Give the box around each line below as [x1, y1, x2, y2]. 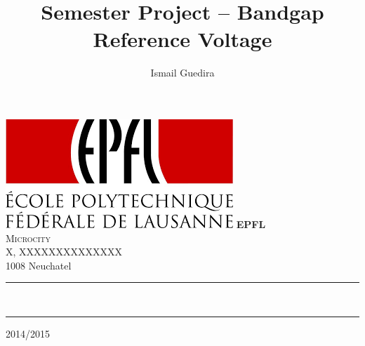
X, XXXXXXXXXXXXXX [6, 244, 123, 259]
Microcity [6, 230, 51, 245]
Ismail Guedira [150, 65, 215, 80]
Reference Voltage [93, 25, 272, 53]
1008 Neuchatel [6, 258, 72, 272]
